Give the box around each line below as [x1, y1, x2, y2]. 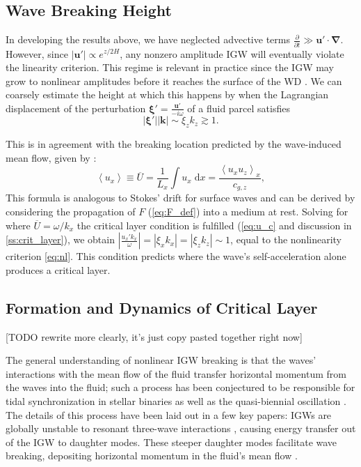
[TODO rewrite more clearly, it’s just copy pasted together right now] [6, 329, 303, 344]
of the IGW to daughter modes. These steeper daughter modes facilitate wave [6, 434, 337, 449]
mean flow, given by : [6, 150, 97, 164]
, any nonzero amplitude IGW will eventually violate [120, 46, 344, 61]
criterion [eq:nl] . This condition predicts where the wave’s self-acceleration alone [6, 249, 346, 263]
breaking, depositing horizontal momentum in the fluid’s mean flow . [6, 448, 298, 463]
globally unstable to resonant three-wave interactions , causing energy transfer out [6, 421, 356, 436]
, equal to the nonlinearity [230, 232, 342, 247]
